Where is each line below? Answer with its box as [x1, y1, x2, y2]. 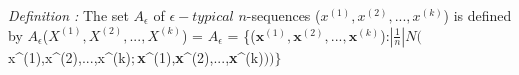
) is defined [443, 5, 512, 25]
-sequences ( [246, 5, 321, 25]
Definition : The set [8, 5, 129, 25]
